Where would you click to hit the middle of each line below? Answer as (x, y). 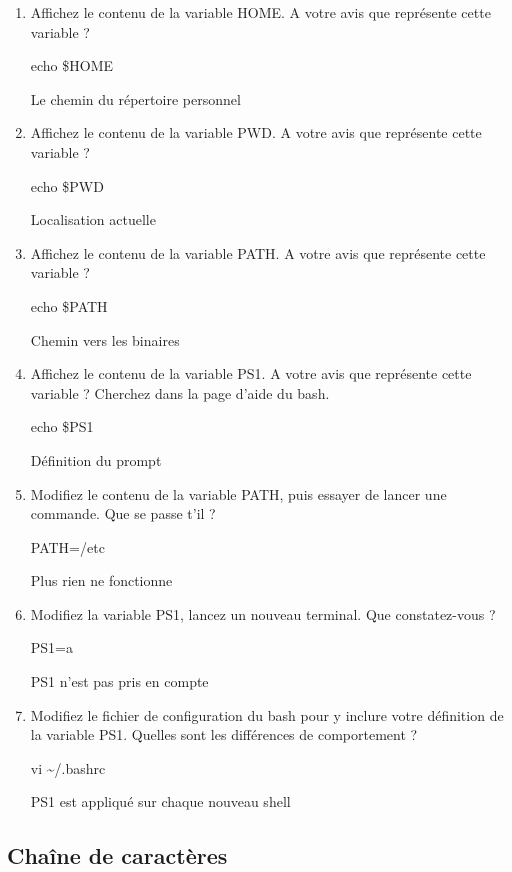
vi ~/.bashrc (68, 767)
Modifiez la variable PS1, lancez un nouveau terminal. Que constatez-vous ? (263, 613)
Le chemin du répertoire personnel (135, 98)
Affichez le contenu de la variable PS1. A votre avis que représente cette (251, 373)
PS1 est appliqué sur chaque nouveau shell (160, 801)
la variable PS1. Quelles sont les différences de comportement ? (224, 734)
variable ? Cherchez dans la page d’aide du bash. (180, 392)
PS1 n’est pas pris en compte (119, 681)
